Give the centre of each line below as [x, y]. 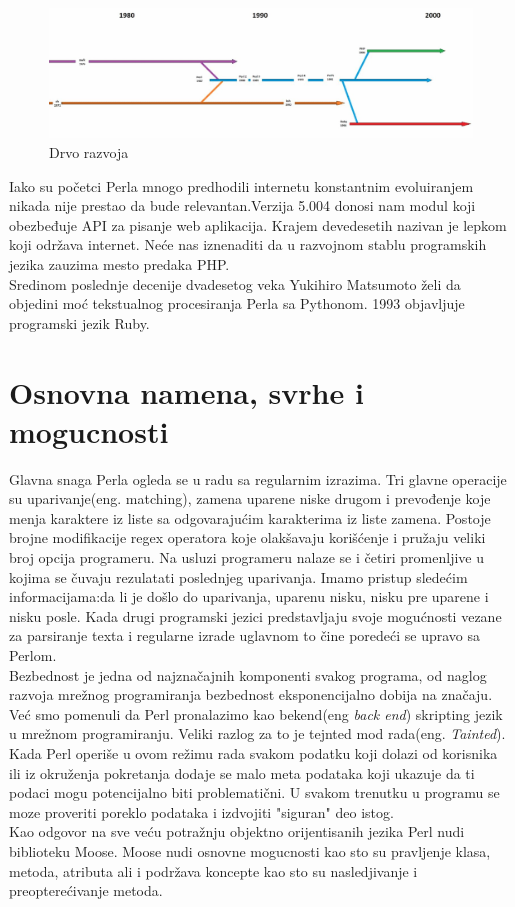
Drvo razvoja [89, 152]
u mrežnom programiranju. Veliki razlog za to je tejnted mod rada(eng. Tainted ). [257, 733]
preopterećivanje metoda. [86, 890]
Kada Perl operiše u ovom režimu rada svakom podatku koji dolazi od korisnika [253, 752]
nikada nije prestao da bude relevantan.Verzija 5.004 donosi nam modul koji [242, 205]
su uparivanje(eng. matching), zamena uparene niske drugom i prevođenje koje [250, 498]
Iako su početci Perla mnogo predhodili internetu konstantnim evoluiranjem [241, 185]
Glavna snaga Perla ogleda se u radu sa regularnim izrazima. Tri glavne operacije [258, 478]
